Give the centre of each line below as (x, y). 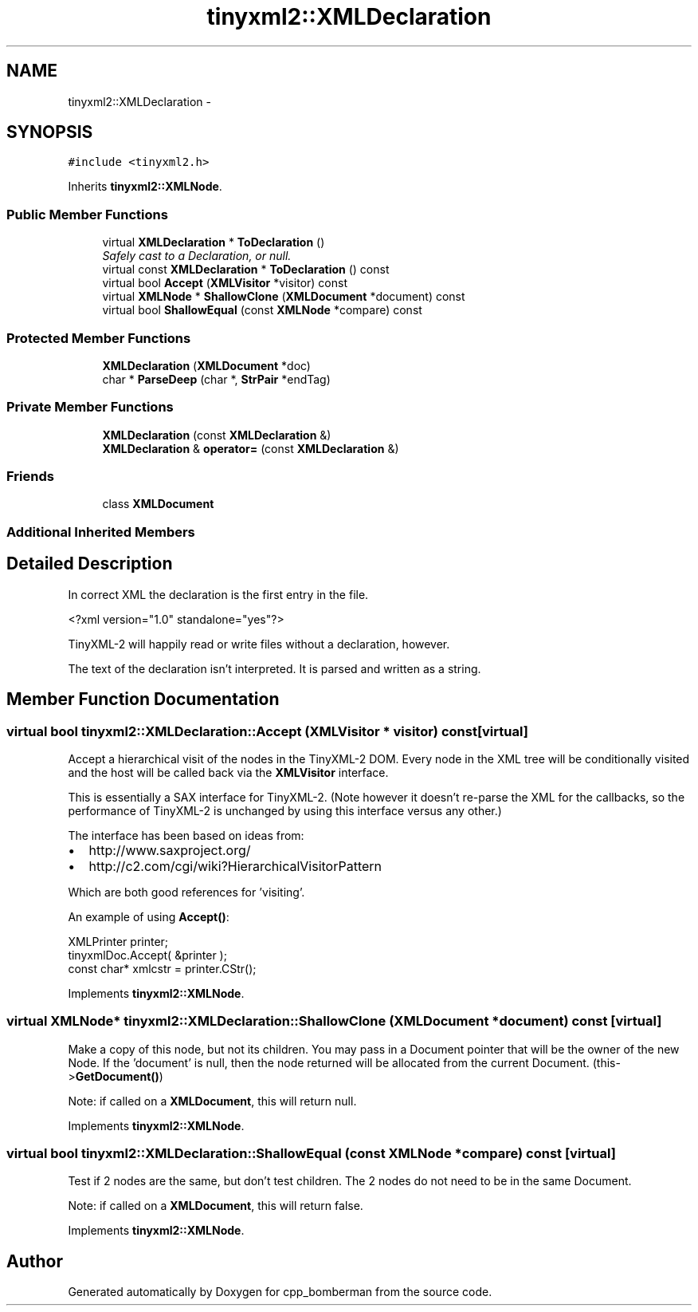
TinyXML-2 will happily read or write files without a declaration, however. (259, 644)
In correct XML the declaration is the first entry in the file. (218, 594)
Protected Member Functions (99, 338)
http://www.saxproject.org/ (170, 850)
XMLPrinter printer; (118, 941)
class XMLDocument (158, 504)
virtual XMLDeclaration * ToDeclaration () (214, 242)
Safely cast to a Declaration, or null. (197, 256)
